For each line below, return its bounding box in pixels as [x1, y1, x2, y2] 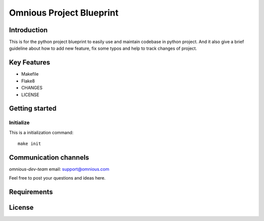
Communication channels [9, 153, 89, 161]
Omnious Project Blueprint [9, 7, 119, 18]
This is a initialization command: [9, 129, 74, 135]
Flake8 [21, 78, 35, 84]
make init [18, 141, 41, 146]
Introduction [9, 26, 48, 34]
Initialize [9, 120, 30, 126]
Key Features [9, 59, 50, 67]
